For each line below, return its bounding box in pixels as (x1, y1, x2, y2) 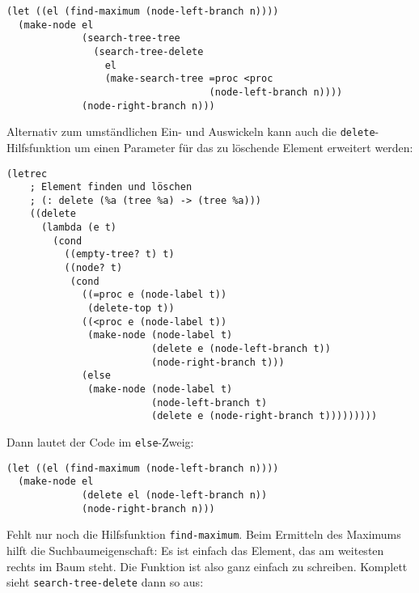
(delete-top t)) (87, 303, 175, 315)
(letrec (6, 167, 48, 180)
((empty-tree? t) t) (64, 248, 175, 260)
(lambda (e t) (40, 222, 117, 234)
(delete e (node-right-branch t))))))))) (150, 410, 378, 422)
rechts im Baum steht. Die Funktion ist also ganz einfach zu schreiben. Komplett (6, 557, 408, 574)
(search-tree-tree (82, 32, 180, 44)
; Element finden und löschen (29, 181, 193, 193)
